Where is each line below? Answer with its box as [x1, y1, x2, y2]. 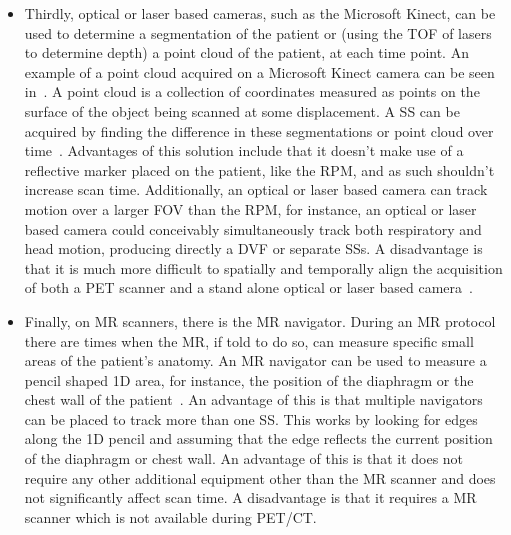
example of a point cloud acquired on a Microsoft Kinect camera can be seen [24, 61, 495, 82]
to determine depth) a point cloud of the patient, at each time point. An [24, 42, 469, 63]
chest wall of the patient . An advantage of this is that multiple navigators [24, 389, 483, 410]
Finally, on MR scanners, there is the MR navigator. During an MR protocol [24, 310, 496, 331]
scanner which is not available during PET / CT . [24, 506, 317, 527]
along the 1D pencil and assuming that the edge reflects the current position [24, 428, 493, 449]
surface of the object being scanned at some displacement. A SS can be [24, 100, 460, 121]
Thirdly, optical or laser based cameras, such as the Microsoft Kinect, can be [24, 3, 496, 23]
